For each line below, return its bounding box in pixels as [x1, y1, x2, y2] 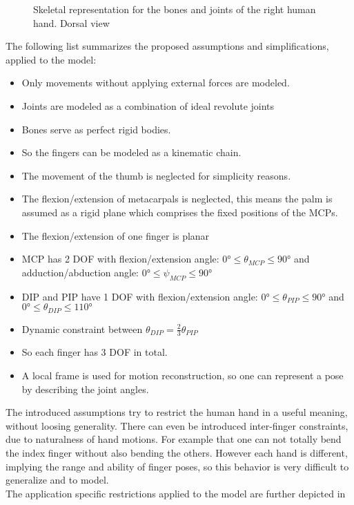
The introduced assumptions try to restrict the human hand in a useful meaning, [6, 405, 348, 419]
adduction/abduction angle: [21, 265, 139, 279]
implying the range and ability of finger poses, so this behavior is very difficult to [6, 459, 349, 473]
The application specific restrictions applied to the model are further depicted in [6, 486, 346, 500]
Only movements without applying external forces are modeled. [21, 75, 290, 90]
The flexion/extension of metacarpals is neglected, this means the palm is [21, 191, 333, 206]
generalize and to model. [6, 473, 109, 487]
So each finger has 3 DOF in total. [21, 345, 168, 359]
